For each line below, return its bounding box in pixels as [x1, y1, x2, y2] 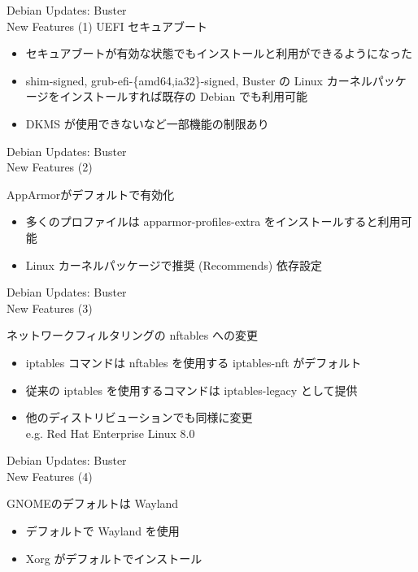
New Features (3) [7, 299, 93, 316]
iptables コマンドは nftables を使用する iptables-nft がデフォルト [25, 353, 362, 370]
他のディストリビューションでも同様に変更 [25, 409, 253, 426]
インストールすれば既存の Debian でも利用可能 [59, 88, 307, 105]
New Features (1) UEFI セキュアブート [7, 17, 207, 34]
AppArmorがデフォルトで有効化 [7, 185, 175, 202]
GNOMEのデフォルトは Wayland [7, 495, 179, 512]
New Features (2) [7, 158, 93, 175]
